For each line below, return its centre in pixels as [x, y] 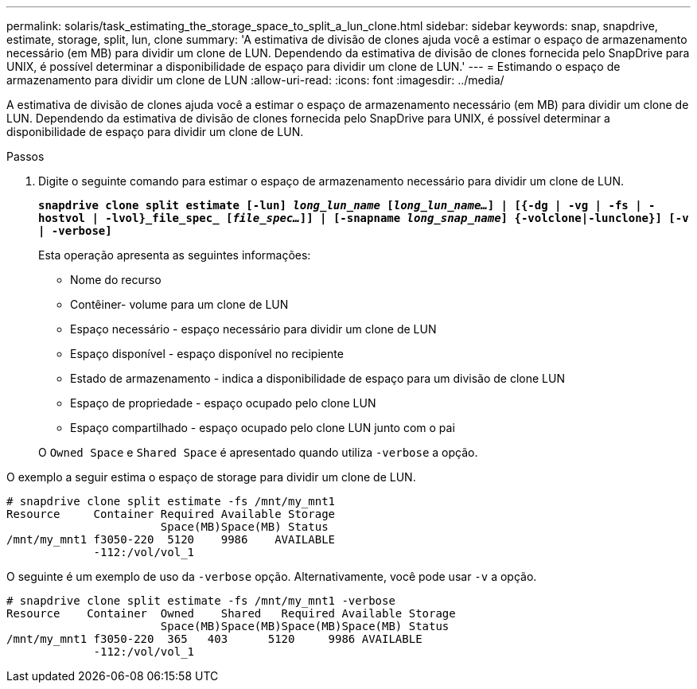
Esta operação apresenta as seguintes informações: [175, 255]
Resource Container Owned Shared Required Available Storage [231, 613]
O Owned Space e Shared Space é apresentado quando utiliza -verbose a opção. [258, 452]
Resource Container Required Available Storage [171, 514]
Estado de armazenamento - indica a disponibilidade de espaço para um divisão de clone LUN [317, 378]
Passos [25, 156]
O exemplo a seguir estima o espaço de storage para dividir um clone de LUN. [211, 477]
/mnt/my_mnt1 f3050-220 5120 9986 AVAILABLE [171, 539]
